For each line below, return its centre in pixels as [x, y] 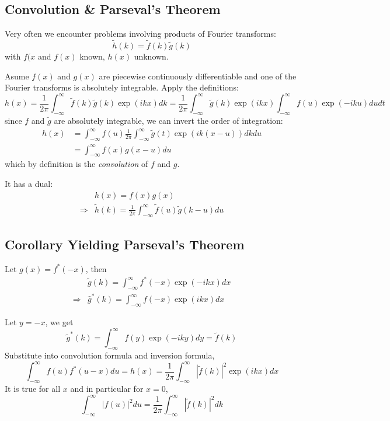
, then [96, 268]
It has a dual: [29, 183]
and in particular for [107, 389]
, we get [59, 322]
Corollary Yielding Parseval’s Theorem [125, 244]
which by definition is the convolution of [76, 164]
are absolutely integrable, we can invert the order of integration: [168, 121]
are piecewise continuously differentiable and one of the [198, 76]
